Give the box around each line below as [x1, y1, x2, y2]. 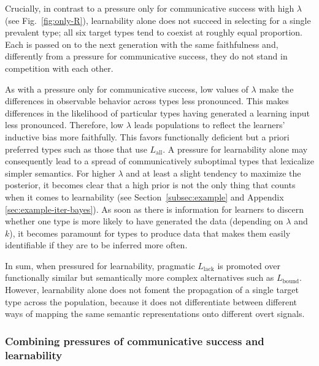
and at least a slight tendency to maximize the [126, 166, 301, 179]
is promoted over [217, 259, 280, 272]
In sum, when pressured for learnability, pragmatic [5, 259, 195, 272]
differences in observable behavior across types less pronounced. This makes [5, 94, 289, 107]
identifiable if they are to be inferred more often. [5, 238, 188, 251]
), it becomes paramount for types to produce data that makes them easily [9, 226, 291, 239]
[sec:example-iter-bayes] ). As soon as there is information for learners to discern [5, 202, 304, 215]
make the [259, 82, 294, 95]
